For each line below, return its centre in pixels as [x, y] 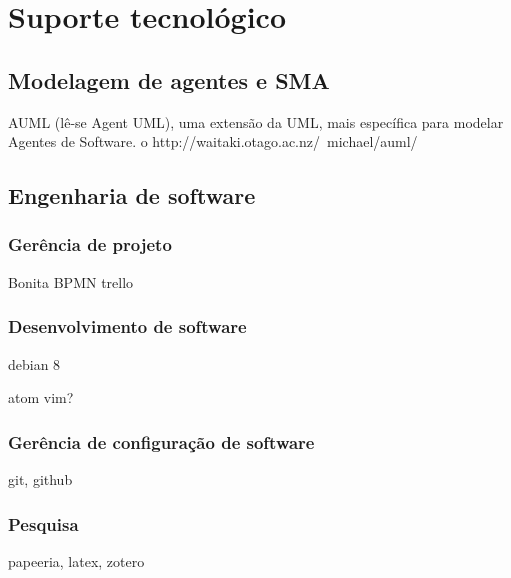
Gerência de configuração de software [161, 441]
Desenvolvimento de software [127, 326]
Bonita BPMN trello [71, 281]
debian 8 [34, 363]
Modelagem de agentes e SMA [169, 79]
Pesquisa [43, 523]
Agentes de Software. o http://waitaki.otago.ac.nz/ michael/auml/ [213, 141]
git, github [40, 478]
